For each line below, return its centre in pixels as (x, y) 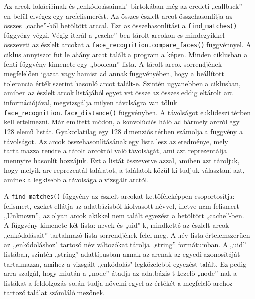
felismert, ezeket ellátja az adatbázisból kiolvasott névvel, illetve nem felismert (122, 206)
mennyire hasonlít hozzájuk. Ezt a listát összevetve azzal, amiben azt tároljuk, (122, 160)
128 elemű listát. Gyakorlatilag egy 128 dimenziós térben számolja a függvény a (123, 131)
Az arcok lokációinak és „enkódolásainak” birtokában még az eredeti (107, 6)
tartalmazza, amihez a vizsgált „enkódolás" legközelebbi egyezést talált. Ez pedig (125, 263)
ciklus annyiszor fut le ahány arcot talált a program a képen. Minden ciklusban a (126, 54)
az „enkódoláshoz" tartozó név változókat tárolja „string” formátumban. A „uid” (125, 244)
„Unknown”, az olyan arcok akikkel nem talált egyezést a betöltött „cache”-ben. (124, 215)
